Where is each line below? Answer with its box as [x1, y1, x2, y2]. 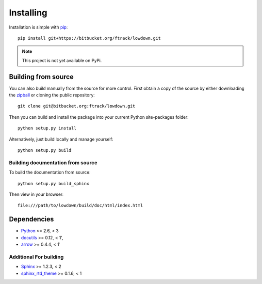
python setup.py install [17, 126, 77, 131]
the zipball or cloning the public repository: [9, 92, 95, 98]
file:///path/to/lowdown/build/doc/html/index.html [17, 203, 143, 208]
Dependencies [9, 215, 54, 223]
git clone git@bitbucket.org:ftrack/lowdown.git [17, 103, 135, 109]
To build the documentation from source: [9, 170, 91, 175]
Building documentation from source [9, 159, 98, 166]
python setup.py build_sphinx [17, 181, 90, 186]
